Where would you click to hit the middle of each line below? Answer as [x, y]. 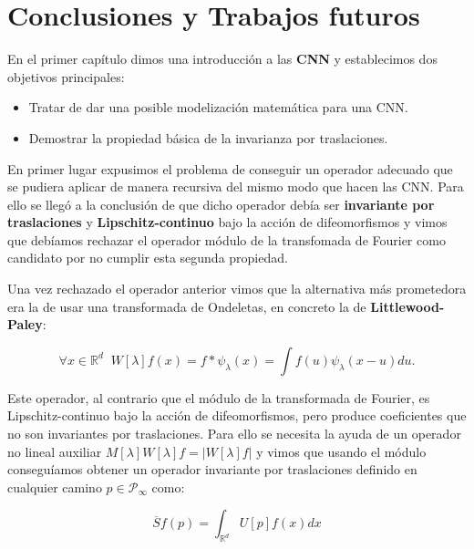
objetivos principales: [66, 76]
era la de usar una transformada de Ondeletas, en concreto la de [187, 306]
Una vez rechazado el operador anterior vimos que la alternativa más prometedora [237, 289]
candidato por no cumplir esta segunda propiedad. [148, 258]
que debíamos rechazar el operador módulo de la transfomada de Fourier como [227, 239]
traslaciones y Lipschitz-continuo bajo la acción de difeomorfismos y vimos [227, 222]
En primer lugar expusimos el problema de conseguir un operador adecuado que [230, 168]
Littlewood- [407, 306]
